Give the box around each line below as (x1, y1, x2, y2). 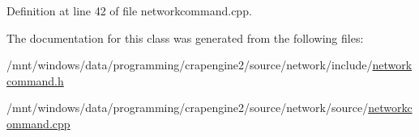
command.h (6, 72, 64, 89)
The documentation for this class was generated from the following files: (6, 29, 364, 46)
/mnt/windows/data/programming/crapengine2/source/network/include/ (6, 56, 373, 73)
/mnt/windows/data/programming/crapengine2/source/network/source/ (6, 99, 369, 116)
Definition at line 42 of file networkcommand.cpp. (6, 2, 252, 19)
